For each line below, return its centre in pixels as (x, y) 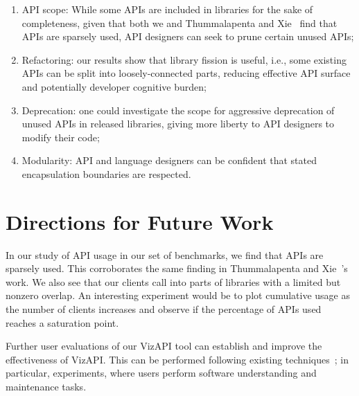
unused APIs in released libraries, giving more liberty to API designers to (178, 124)
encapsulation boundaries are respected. (106, 173)
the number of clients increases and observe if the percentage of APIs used (164, 309)
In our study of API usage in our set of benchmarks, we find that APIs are (165, 254)
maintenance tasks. (46, 386)
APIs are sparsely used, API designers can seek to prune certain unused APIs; (188, 36)
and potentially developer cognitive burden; (114, 86)
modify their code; (61, 137)
